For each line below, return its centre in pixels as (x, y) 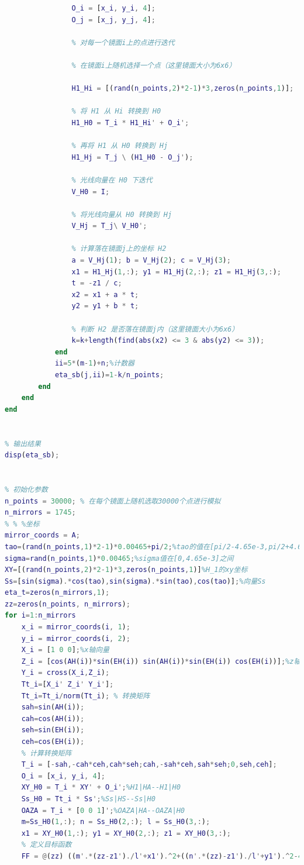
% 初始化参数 (26, 489)
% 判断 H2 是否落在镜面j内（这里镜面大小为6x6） (155, 329)
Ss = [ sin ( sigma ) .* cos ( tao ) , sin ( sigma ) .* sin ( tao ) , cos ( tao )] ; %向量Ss (135, 581)
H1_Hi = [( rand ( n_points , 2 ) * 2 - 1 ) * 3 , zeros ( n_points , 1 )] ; (183, 89)
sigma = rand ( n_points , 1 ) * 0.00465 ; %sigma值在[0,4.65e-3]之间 (119, 558)
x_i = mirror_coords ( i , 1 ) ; (76, 627)
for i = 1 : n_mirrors (40, 616)
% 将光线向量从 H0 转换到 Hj (122, 214)
